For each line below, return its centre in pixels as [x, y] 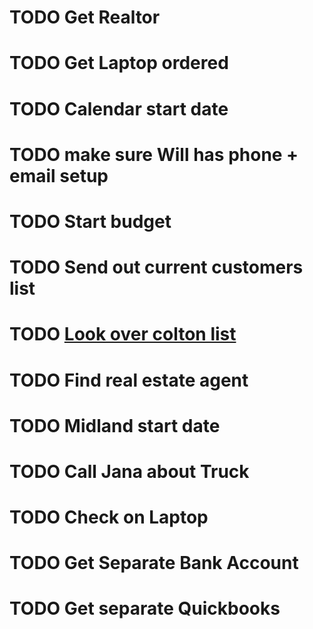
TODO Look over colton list [123, 334]
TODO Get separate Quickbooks [145, 608]
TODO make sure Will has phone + [154, 154]
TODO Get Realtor [85, 17]
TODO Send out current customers [156, 267]
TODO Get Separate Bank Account [154, 563]
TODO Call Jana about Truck [129, 471]
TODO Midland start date [115, 425]
